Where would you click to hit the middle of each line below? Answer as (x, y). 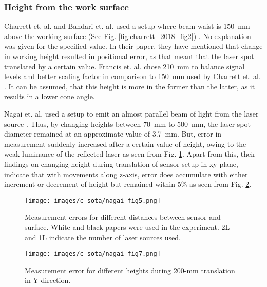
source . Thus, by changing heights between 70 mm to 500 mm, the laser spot (127, 123)
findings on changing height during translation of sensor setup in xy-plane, (121, 164)
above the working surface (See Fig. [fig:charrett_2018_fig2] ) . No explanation (128, 36)
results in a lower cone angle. (50, 96)
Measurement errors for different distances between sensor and (123, 217)
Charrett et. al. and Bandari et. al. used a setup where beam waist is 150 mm (127, 26)
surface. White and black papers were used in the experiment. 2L (127, 227)
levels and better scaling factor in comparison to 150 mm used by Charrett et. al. (132, 76)
